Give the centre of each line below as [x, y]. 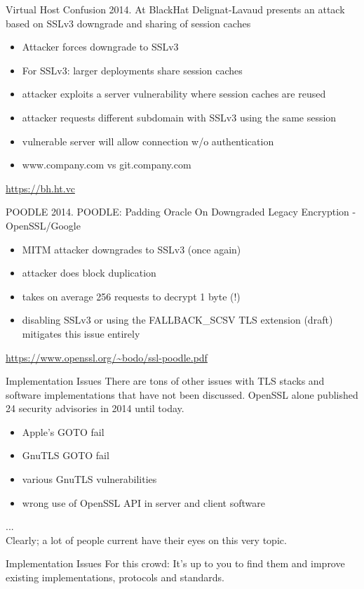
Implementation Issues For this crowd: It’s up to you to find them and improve [175, 563]
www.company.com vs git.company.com [107, 165]
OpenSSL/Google [43, 225]
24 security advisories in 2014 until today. [95, 408]
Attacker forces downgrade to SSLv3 [100, 47]
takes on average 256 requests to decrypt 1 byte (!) [131, 296]
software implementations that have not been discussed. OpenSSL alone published [182, 394]
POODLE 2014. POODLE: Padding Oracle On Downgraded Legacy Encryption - [181, 212]
